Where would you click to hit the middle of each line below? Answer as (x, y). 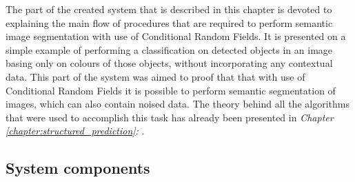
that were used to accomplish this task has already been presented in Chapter (170, 117)
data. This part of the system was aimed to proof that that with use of (155, 76)
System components (78, 168)
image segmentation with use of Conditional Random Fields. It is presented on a (176, 36)
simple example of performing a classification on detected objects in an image (169, 49)
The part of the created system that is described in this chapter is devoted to (169, 9)
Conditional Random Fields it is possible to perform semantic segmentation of (171, 90)
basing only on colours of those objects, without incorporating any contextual (169, 63)
